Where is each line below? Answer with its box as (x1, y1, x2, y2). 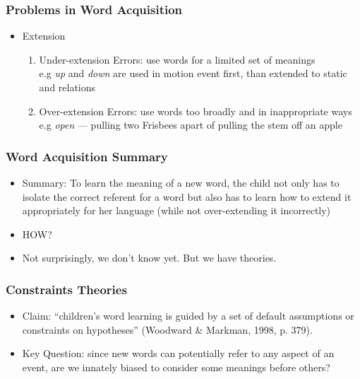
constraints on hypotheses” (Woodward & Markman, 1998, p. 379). (22, 322, 313, 337)
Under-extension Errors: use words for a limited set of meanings (39, 52, 316, 66)
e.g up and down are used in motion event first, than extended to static (39, 66, 347, 81)
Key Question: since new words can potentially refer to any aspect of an (22, 346, 335, 361)
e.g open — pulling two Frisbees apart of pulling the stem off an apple (39, 117, 342, 132)
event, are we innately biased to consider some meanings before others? (22, 359, 330, 374)
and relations (39, 80, 96, 94)
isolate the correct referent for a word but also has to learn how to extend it (22, 189, 352, 204)
